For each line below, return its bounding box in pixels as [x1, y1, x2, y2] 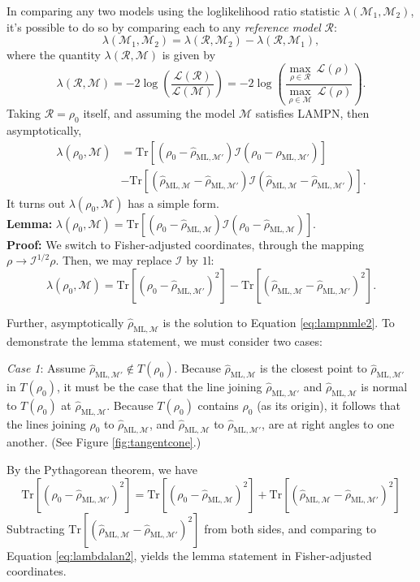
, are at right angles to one [262, 415, 395, 432]
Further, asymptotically [6, 313, 124, 330]
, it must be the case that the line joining [56, 377, 262, 394]
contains [197, 396, 239, 413]
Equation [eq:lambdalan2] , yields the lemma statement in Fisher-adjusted [6, 546, 372, 563]
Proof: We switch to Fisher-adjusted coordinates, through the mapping [6, 235, 365, 252]
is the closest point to [260, 360, 367, 377]
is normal [361, 377, 408, 394]
